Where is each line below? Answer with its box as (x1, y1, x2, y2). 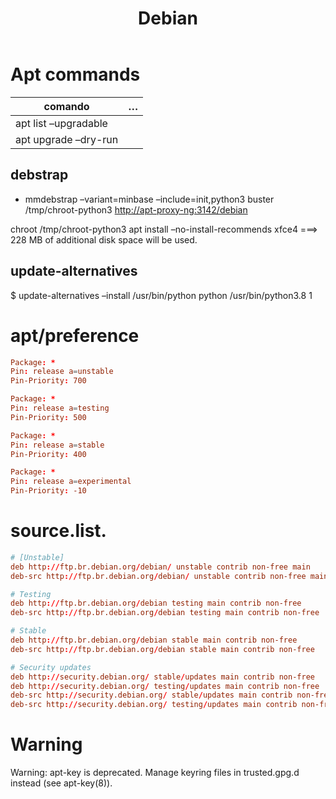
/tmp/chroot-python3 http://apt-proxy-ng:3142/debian (24, 203, 248, 216)
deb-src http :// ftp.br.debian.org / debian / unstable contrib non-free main (10, 571, 329, 581)
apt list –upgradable (15, 116, 108, 130)
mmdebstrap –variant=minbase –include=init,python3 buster (24, 193, 275, 205)
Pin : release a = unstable (10, 367, 114, 377)
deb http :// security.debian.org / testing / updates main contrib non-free (10, 681, 320, 691)
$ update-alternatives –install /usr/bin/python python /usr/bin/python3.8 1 (10, 289, 313, 301)
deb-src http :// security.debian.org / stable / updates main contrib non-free (10, 690, 333, 701)
